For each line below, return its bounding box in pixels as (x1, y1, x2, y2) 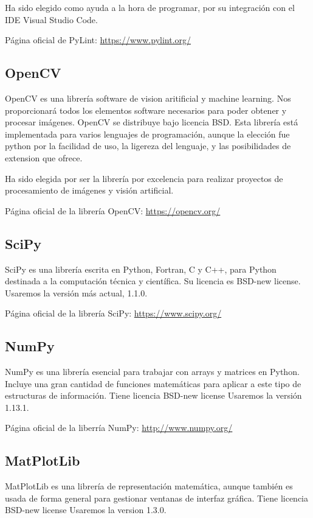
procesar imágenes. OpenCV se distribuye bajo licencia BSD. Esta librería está (5, 116, 298, 128)
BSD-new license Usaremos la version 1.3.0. (5, 503, 167, 516)
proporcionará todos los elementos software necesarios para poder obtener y (5, 103, 287, 116)
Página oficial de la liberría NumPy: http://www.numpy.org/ (5, 421, 233, 434)
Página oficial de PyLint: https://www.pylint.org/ (5, 33, 191, 46)
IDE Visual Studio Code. (5, 13, 98, 26)
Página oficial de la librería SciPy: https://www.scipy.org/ (5, 307, 222, 320)
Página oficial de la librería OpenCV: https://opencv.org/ (5, 204, 221, 217)
